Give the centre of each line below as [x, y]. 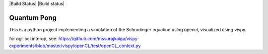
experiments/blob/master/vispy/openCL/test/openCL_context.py [75, 46]
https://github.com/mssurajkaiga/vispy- [99, 39]
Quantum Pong [33, 18]
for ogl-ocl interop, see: [33, 39]
